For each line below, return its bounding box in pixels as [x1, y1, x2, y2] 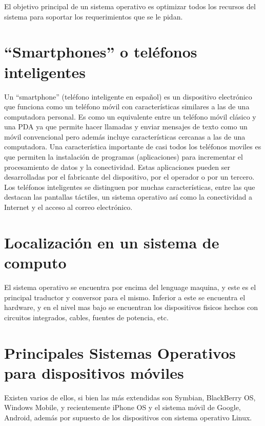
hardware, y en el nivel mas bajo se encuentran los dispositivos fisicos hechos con [4, 302, 258, 313]
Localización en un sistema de [4, 231, 219, 253]
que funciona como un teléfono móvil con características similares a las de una [4, 101, 250, 112]
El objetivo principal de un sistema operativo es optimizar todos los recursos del [4, 1, 256, 11]
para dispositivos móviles [4, 362, 184, 383]
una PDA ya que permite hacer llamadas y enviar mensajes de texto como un [4, 121, 248, 132]
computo [4, 252, 67, 273]
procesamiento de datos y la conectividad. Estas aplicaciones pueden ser [4, 161, 230, 172]
